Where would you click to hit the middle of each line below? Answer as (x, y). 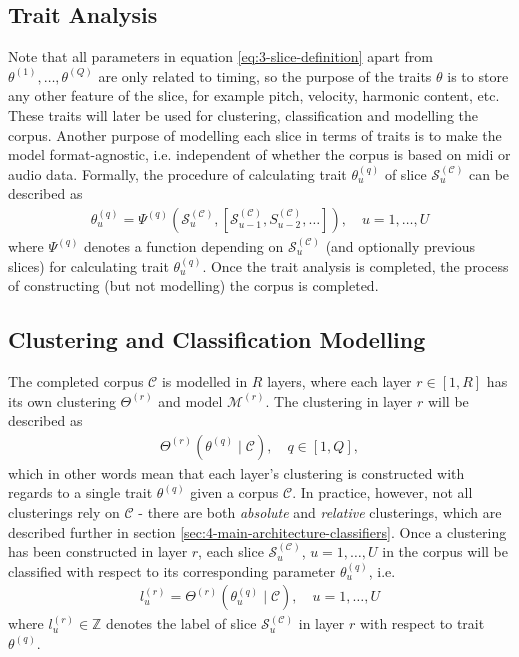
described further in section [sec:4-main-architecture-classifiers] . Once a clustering (257, 531)
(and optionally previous (400, 245)
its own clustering (62, 400)
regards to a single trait (80, 492)
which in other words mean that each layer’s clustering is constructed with (236, 472)
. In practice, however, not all (382, 492)
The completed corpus (76, 380)
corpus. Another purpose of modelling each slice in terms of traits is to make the (255, 134)
